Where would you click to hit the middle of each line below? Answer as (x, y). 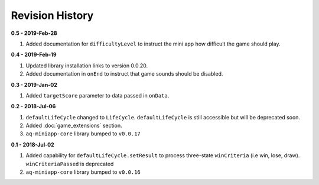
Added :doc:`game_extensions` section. (74, 126)
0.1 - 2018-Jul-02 (32, 144)
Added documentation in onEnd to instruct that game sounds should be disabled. (124, 74)
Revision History (52, 15)
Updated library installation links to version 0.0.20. (87, 66)
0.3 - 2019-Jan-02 (34, 85)
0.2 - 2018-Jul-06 (33, 106)
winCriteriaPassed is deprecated (70, 164)
